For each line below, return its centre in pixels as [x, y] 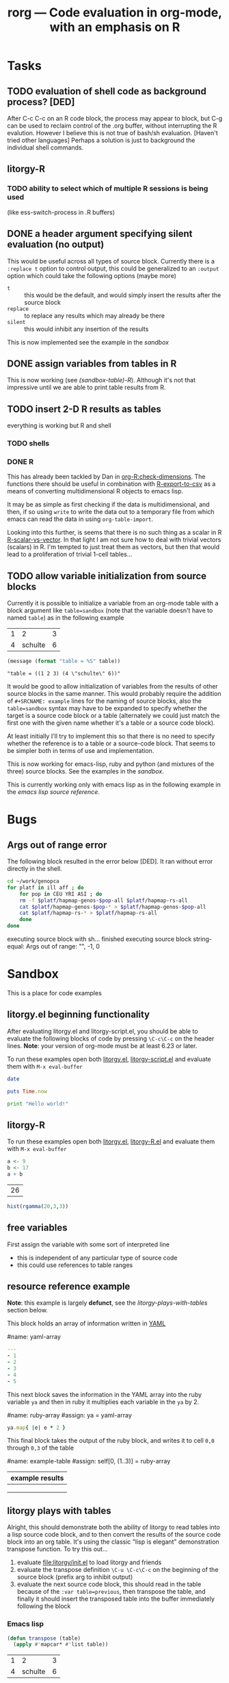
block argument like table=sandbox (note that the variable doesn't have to [110, 611]
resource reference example [69, 1286]
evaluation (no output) [56, 245]
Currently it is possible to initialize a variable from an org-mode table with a [113, 603]
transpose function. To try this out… [57, 1549]
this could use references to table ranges [75, 1265]
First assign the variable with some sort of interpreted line [88, 1244]
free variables [37, 1228]
